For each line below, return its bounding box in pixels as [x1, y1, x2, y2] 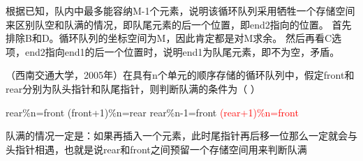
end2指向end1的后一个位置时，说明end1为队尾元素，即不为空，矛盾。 [24, 44, 340, 59]
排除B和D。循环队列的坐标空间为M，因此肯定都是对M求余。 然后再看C [6, 31, 332, 45]
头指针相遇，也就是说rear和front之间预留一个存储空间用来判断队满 [6, 141, 307, 156]
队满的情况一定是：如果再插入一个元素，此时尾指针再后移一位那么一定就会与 [6, 128, 357, 143]
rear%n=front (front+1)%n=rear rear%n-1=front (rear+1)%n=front [6, 105, 299, 119]
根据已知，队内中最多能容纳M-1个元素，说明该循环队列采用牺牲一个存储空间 [6, 3, 355, 17]
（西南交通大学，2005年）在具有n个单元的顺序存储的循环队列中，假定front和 [6, 68, 355, 82]
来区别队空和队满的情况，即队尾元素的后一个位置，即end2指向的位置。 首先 [6, 17, 352, 31]
